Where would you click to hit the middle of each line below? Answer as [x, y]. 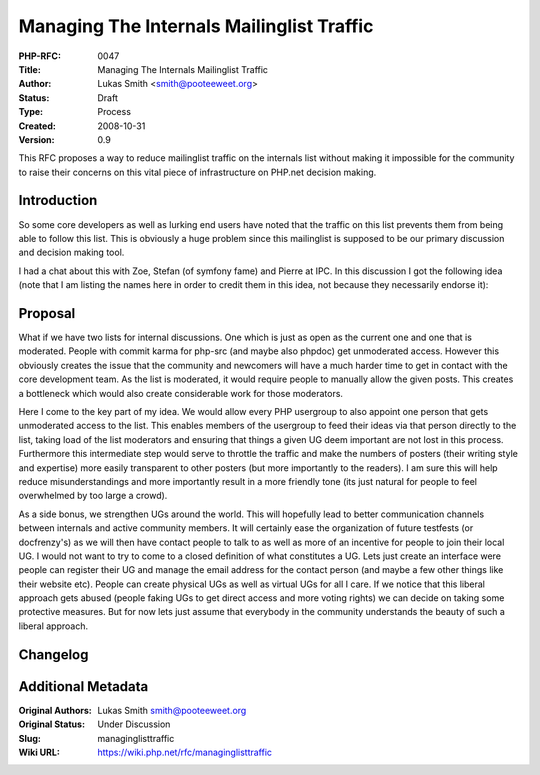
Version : [36, 139]
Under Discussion [134, 724]
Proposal [47, 313]
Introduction [58, 200]
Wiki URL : [39, 752]
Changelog [53, 654]
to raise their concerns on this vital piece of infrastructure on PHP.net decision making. [197, 172]
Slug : [30, 738]
